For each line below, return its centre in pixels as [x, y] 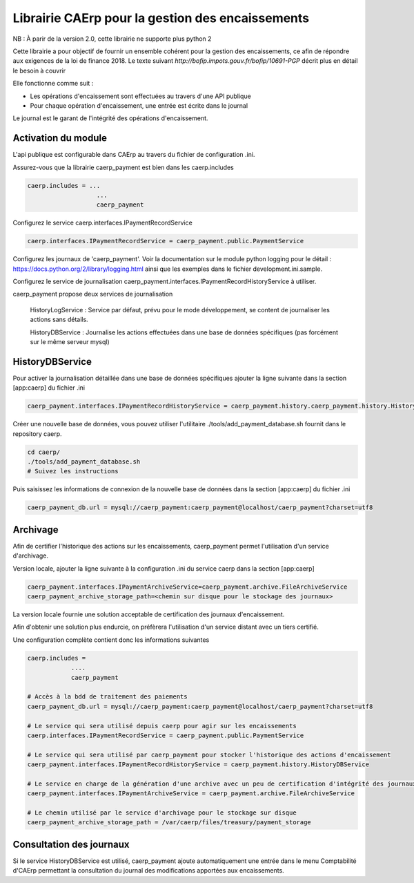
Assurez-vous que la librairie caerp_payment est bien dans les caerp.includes [123, 167]
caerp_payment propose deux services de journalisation [93, 294]
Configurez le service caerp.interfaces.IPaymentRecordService [102, 223]
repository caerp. [37, 434]
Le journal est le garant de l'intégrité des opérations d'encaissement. [110, 118]
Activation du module [60, 138]
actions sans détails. [59, 320]
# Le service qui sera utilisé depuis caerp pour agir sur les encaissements [162, 726]
